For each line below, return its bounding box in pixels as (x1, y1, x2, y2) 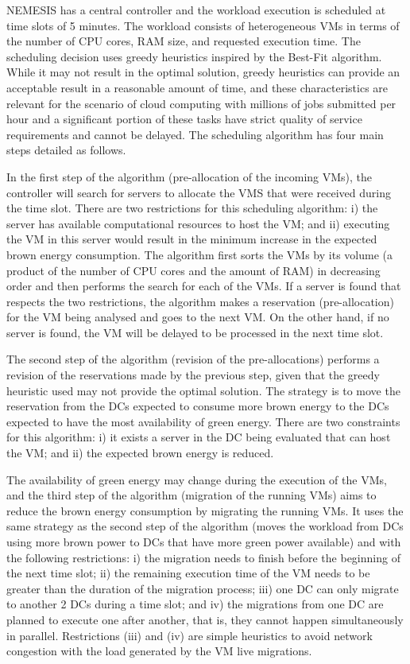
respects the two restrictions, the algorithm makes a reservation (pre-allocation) (6, 293, 394, 309)
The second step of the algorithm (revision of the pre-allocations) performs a (6, 351, 380, 367)
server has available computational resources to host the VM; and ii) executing (6, 215, 390, 231)
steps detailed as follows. (6, 142, 126, 158)
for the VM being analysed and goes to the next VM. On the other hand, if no (6, 309, 389, 325)
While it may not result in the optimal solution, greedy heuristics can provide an (6, 64, 400, 80)
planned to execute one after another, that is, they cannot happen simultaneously (6, 611, 404, 627)
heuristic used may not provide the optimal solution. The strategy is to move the (6, 382, 400, 398)
